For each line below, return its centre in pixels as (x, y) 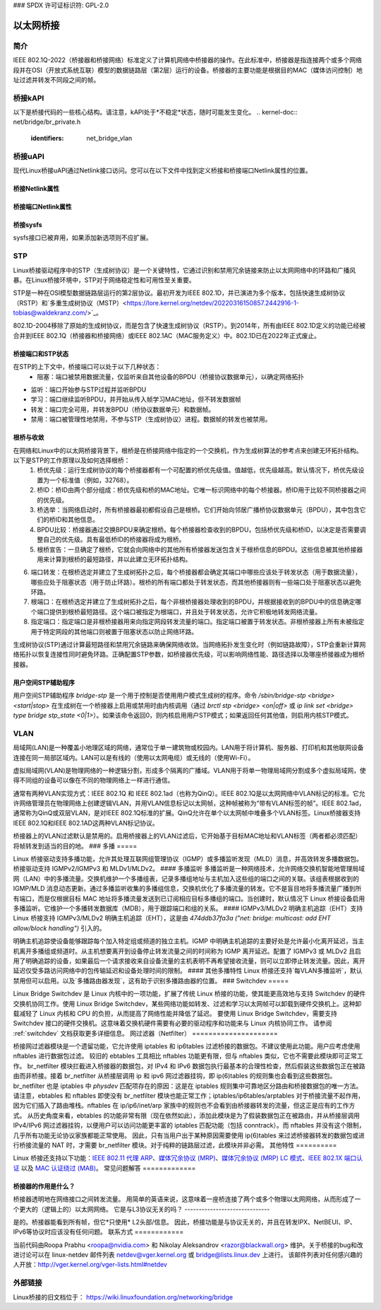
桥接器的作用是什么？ (44, 1186)
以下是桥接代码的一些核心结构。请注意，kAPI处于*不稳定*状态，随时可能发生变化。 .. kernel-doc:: (155, 112)
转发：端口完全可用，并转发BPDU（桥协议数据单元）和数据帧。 (123, 409)
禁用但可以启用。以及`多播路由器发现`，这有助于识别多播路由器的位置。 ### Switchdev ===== (151, 981)
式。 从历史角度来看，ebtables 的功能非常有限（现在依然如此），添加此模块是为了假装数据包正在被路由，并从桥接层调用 (186, 1115)
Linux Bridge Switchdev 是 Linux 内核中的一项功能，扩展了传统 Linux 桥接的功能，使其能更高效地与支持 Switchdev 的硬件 (189, 994)
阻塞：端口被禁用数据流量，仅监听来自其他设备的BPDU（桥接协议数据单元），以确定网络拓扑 (171, 376)
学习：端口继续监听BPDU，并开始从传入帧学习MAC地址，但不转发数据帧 (136, 399)
